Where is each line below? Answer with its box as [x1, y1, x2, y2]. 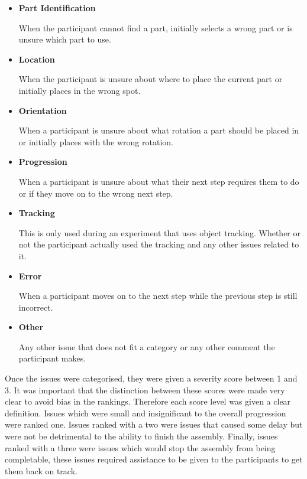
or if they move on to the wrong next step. [18, 187, 173, 199]
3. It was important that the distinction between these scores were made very [5, 383, 285, 396]
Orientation [18, 104, 67, 116]
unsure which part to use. [18, 33, 111, 45]
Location [18, 53, 55, 65]
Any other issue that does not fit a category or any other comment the [18, 340, 275, 353]
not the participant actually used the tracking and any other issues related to [18, 238, 299, 250]
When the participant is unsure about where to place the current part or [18, 73, 283, 85]
